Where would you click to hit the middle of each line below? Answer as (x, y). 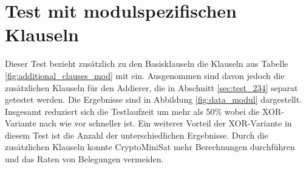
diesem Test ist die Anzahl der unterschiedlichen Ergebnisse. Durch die (137, 135)
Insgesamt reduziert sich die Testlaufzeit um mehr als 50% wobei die (132, 111)
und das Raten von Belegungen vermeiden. (84, 159)
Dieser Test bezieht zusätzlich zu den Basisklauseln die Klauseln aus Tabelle (147, 64)
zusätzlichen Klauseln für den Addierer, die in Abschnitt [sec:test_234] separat (151, 87)
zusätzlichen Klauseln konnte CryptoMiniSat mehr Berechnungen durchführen (150, 147)
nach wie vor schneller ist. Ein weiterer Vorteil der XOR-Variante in (165, 123)
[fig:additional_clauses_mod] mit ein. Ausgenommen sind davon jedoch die (145, 75)
